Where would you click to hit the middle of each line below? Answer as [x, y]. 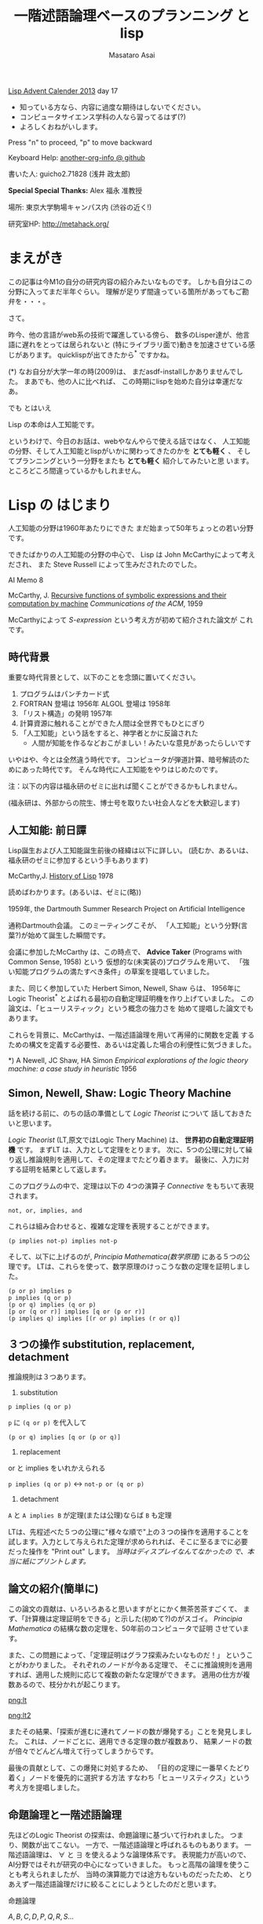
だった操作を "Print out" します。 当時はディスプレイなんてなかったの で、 [128, 1552]
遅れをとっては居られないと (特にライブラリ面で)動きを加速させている [135, 344]
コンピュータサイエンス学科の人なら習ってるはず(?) [103, 117]
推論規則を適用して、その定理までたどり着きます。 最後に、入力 [132, 1159]
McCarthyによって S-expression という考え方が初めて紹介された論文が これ [131, 620]
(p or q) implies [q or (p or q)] [65, 1437]
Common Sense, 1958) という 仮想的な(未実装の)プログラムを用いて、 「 [126, 962]
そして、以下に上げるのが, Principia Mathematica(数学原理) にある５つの [126, 1256]
